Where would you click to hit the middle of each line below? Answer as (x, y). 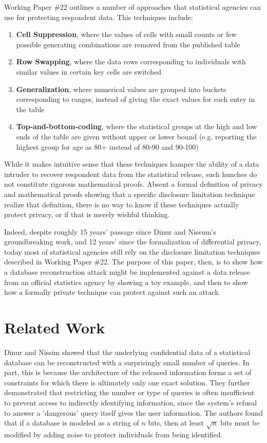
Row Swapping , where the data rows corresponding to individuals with (131, 61)
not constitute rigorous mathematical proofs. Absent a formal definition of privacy (133, 184)
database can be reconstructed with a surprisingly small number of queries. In (127, 362)
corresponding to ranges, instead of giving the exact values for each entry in (136, 99)
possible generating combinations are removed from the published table (128, 44)
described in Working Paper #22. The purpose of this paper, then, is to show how (133, 262)
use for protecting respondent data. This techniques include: (99, 17)
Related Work (55, 327)
